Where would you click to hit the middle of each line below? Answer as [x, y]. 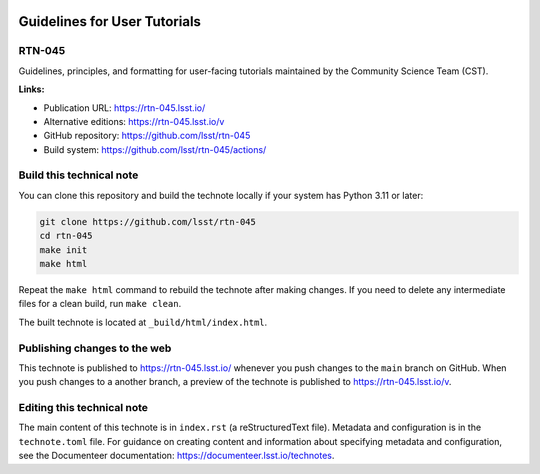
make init [63, 249]
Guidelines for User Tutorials [110, 21]
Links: [31, 89]
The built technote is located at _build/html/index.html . [143, 322]
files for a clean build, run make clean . [100, 304]
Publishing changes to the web [95, 348]
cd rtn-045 [66, 236]
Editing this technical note [83, 408]
